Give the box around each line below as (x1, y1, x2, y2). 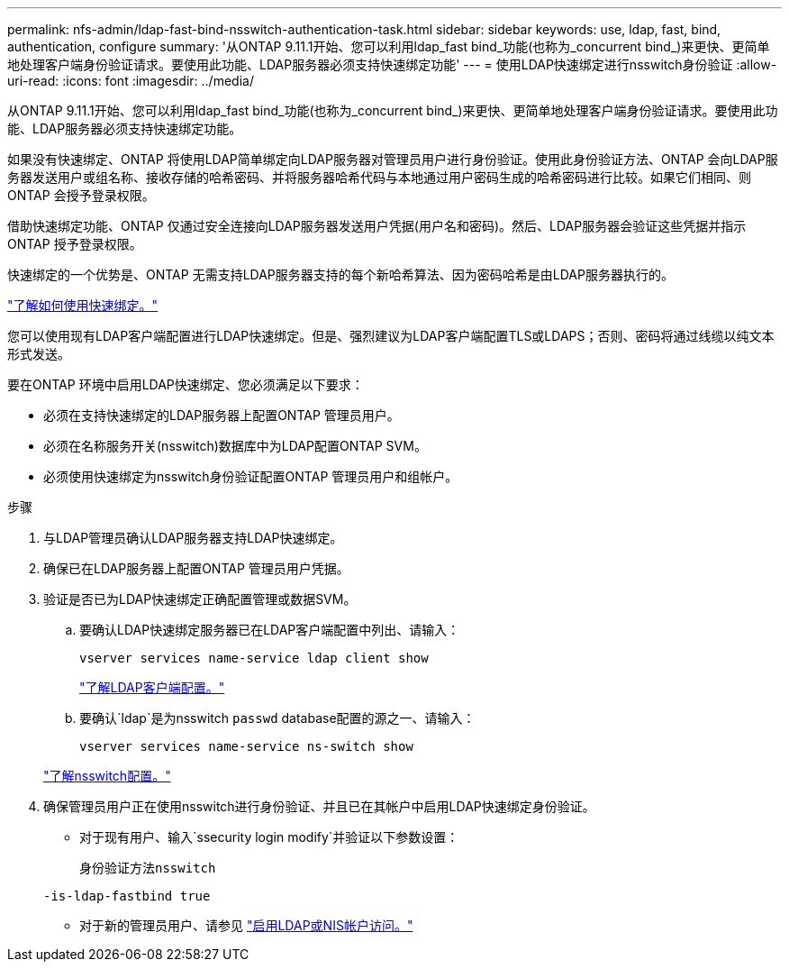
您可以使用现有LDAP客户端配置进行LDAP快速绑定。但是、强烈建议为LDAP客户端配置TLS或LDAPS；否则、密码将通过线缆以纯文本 (7, 328, 775, 343)
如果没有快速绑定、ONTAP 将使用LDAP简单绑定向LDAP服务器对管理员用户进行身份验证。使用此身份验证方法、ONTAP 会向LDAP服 (7, 151, 778, 167)
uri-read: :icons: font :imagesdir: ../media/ (7, 73, 254, 88)
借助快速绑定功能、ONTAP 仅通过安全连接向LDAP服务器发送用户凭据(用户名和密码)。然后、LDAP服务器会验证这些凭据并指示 (7, 218, 747, 233)
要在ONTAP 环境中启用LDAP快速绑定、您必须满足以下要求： (7, 377, 364, 392)
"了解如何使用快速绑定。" (7, 297, 159, 313)
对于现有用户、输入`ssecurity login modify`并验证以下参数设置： (79, 829, 459, 845)
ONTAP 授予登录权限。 (7, 236, 142, 251)
